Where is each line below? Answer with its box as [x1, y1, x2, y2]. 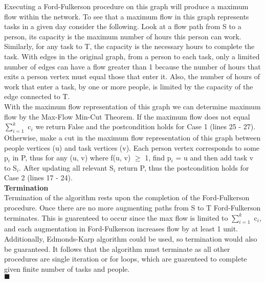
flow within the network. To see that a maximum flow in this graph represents [4, 11, 249, 21]
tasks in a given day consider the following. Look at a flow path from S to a [4, 21, 241, 32]
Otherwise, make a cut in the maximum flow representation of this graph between [4, 132, 261, 143]
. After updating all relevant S [19, 162, 114, 173]
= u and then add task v [175, 152, 254, 163]
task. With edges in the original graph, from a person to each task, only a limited [4, 51, 260, 61]
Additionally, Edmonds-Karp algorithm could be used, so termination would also [4, 233, 257, 244]
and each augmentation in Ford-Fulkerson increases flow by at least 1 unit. [4, 223, 238, 234]
